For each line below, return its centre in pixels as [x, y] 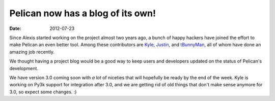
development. [24, 68]
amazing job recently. [32, 52]
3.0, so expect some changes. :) [43, 92]
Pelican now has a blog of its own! [83, 13]
